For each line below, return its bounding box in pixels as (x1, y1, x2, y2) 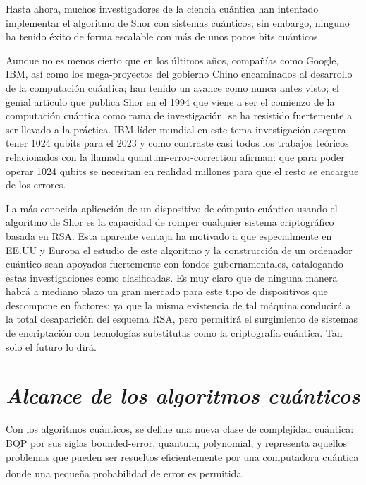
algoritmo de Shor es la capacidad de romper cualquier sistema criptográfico (6, 215, 334, 229)
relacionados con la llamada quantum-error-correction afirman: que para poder (6, 149, 345, 164)
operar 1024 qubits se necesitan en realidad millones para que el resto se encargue (6, 163, 359, 178)
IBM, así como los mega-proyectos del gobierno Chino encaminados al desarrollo (6, 66, 353, 81)
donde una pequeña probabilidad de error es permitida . (6, 465, 245, 480)
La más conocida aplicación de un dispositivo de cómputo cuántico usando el (6, 200, 338, 215)
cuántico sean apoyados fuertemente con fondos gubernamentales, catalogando (6, 256, 343, 271)
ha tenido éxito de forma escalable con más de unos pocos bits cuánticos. (6, 29, 321, 44)
